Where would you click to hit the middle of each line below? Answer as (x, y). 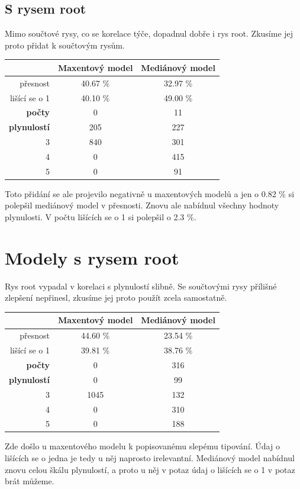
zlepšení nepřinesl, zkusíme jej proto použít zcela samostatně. (116, 297)
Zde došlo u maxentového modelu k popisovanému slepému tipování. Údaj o (142, 446)
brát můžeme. (30, 481)
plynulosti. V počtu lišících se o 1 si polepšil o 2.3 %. (101, 217)
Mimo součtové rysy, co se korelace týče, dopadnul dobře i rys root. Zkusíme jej (149, 33)
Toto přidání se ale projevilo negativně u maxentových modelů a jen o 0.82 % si (150, 193)
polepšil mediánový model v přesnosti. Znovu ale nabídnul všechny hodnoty (142, 205)
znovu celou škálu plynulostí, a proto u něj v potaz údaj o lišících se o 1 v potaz (150, 469)
